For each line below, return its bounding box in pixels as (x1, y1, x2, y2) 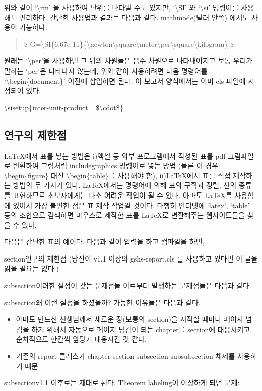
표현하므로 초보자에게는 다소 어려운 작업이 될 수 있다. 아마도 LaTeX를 (13, 189, 232, 200)
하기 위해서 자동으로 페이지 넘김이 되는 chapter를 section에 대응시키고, (31, 323, 252, 334)
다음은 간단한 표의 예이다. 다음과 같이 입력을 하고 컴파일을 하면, (4, 236, 205, 247)
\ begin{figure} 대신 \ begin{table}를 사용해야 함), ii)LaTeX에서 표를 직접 (4, 170, 231, 180)
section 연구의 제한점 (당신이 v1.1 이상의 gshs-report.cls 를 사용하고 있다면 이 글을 (4, 253, 258, 264)
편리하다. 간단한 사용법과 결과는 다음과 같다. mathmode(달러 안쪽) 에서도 (19, 12, 249, 22)
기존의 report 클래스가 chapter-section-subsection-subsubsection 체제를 (16, 351, 235, 361)
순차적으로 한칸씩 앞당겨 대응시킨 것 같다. (16, 334, 147, 344)
